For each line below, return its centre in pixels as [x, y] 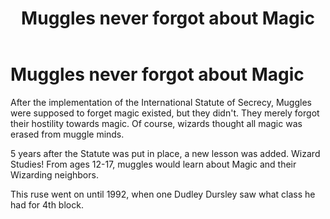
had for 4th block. [47, 204]
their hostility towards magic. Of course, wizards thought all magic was [156, 123]
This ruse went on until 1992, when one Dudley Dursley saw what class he [163, 194]
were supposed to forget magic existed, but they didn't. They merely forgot [165, 113]
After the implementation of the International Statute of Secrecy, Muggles [161, 102]
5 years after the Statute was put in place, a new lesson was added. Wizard [165, 153]
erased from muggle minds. [67, 134]
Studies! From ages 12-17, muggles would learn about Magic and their [153, 164]
